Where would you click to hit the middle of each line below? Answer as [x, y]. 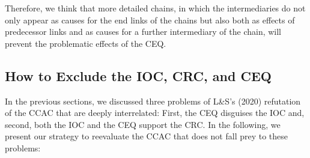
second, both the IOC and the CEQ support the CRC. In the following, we [143, 124]
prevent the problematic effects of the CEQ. [86, 43]
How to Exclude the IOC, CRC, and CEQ [138, 75]
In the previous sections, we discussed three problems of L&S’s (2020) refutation [153, 101]
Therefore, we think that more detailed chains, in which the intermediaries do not [155, 8]
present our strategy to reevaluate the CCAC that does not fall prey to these [147, 136]
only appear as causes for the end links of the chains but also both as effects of [150, 20]
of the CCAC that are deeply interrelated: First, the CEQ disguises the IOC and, [155, 113]
